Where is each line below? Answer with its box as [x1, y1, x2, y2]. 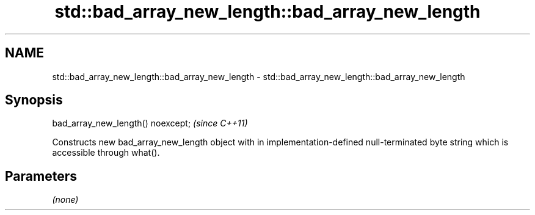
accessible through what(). [52, 147, 160, 158]
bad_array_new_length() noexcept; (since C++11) [52, 118, 248, 129]
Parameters [5, 168, 77, 184]
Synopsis [5, 92, 63, 108]
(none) [52, 194, 79, 205]
